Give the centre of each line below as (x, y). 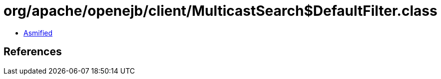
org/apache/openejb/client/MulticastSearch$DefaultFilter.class (220, 11)
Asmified (38, 33)
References (33, 52)
